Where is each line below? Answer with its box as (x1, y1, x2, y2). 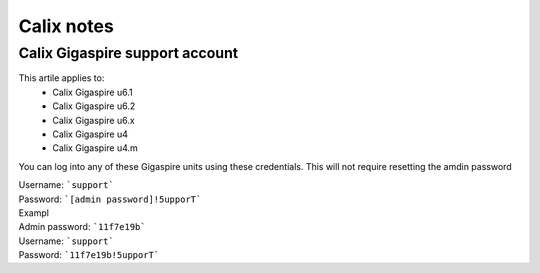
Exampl (18, 206, 50, 219)
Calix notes (18, 15, 114, 37)
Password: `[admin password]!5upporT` (18, 193, 202, 205)
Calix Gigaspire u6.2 (52, 100, 136, 112)
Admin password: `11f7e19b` (18, 221, 146, 233)
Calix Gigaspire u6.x (52, 114, 135, 126)
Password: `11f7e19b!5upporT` (18, 249, 160, 261)
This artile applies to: (18, 72, 105, 84)
